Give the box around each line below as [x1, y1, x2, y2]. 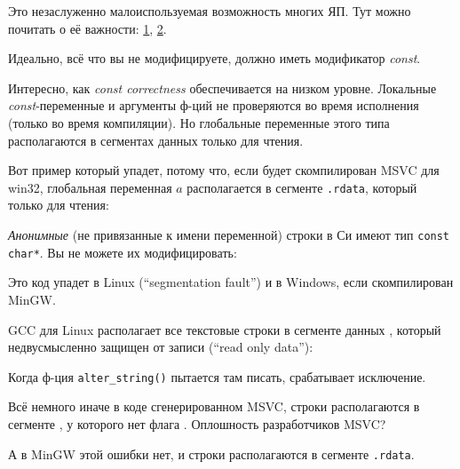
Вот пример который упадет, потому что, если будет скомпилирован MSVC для [8, 161, 440, 179]
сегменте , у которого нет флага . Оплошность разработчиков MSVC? [8, 414, 386, 433]
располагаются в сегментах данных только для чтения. [8, 131, 304, 149]
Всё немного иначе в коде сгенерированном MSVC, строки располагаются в [8, 397, 420, 416]
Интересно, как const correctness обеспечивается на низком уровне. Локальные [8, 78, 437, 97]
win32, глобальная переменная [8, 178, 172, 196]
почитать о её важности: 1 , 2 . [8, 19, 167, 37]
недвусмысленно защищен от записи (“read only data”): [8, 338, 313, 356]
